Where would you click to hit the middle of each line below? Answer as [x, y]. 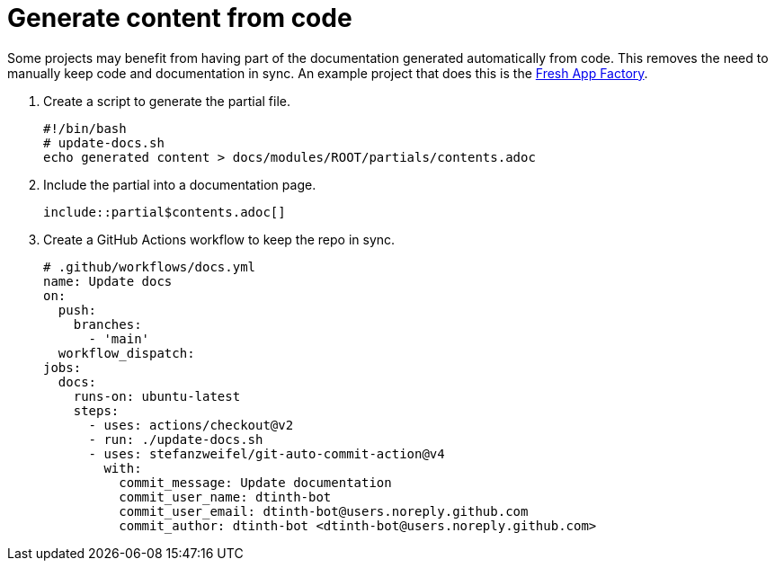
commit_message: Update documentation [255, 482]
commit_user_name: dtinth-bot [225, 497]
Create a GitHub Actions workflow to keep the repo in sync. [219, 239]
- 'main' [119, 338]
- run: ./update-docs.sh [176, 439]
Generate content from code [180, 18]
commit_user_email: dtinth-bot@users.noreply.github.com [324, 511]
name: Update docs [108, 281]
